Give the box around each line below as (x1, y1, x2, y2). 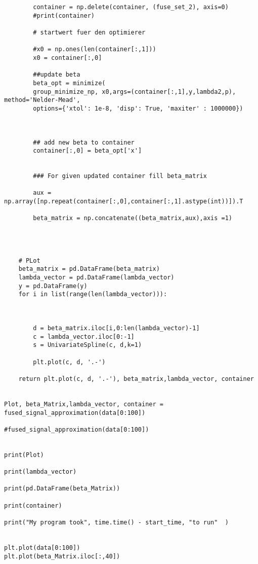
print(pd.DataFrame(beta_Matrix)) (4, 485, 120, 492)
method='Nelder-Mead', (4, 96, 80, 104)
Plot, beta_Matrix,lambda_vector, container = (4, 400, 163, 408)
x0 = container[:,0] (33, 54, 102, 61)
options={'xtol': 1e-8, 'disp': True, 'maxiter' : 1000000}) (33, 104, 243, 112)
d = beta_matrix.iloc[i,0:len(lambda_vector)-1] (33, 324, 200, 332)
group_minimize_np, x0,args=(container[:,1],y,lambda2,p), (33, 88, 236, 95)
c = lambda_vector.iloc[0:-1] (33, 333, 135, 340)
